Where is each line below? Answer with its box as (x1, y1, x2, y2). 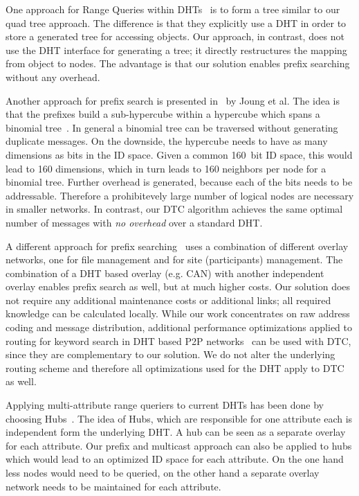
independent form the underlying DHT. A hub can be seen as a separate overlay (6, 425, 346, 439)
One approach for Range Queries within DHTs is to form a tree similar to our (6, 2, 340, 16)
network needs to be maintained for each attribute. (6, 479, 221, 493)
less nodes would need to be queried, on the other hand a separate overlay (6, 466, 320, 479)
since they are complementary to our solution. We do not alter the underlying (6, 347, 335, 362)
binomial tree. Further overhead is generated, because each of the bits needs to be (6, 175, 353, 189)
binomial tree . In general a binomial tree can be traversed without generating (6, 120, 338, 134)
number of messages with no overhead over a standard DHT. (6, 215, 263, 229)
